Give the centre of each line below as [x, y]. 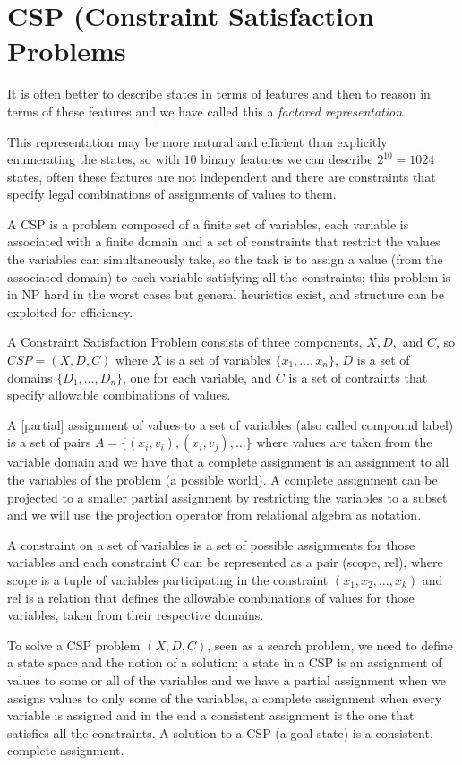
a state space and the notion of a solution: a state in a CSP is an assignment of [225, 662]
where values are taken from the [344, 442]
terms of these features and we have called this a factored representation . [207, 111]
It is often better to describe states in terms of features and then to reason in [219, 94]
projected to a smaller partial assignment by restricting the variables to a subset [227, 497]
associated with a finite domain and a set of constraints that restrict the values [224, 241]
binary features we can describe [287, 159]
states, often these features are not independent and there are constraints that [222, 176]
